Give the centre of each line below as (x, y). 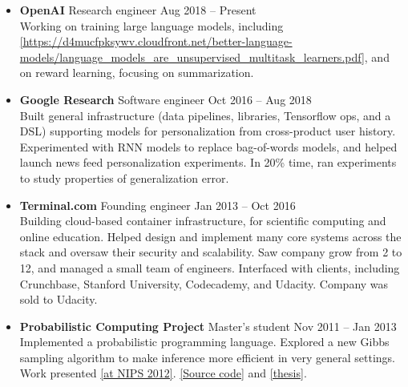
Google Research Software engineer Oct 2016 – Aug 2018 (166, 99)
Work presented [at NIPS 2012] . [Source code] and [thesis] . (163, 373)
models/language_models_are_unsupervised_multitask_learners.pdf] (192, 56)
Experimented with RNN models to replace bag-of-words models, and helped (208, 146)
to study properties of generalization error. (124, 177)
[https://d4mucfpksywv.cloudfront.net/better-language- (156, 41)
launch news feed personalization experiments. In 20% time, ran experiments (208, 162)
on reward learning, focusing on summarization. (137, 73)
